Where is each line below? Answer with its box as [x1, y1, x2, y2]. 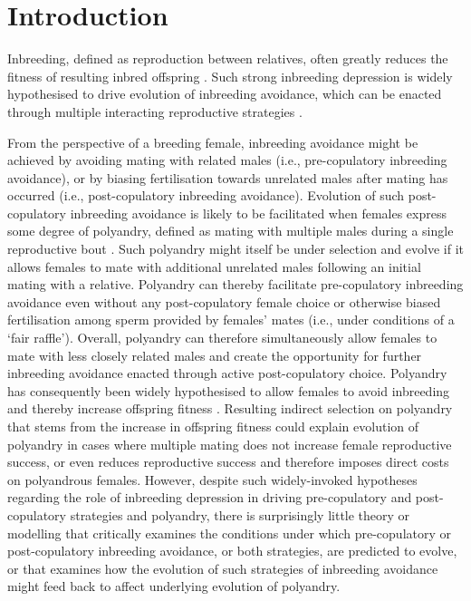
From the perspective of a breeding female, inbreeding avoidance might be [7, 132, 418, 151]
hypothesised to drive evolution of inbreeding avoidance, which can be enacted [7, 84, 442, 103]
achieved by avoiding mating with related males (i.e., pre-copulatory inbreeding [7, 150, 447, 170]
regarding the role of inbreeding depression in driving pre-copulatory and [7, 488, 412, 507]
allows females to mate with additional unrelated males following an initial [7, 257, 421, 276]
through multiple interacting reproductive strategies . [7, 102, 303, 121]
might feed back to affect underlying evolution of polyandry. [7, 577, 341, 596]
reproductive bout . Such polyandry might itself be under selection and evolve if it [7, 239, 464, 258]
